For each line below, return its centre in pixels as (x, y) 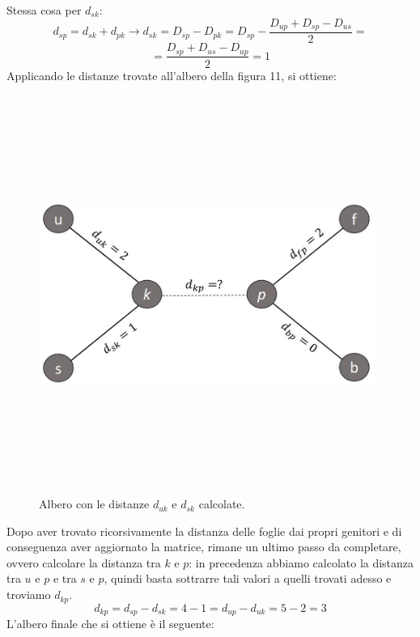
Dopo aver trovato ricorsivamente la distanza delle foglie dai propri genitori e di (204, 531)
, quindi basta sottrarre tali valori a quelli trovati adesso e (248, 578)
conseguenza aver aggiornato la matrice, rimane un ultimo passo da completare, (204, 547)
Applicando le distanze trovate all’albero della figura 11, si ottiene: (172, 75)
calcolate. (222, 504)
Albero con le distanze (94, 504)
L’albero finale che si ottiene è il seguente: (110, 623)
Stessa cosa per (44, 10)
